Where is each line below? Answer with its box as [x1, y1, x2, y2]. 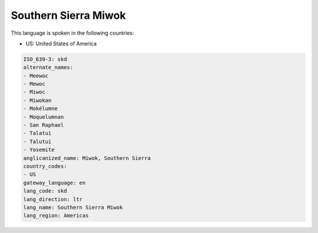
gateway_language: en [23, 179, 86, 186]
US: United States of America [25, 40, 97, 47]
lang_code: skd [23, 188, 67, 194]
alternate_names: [23, 64, 74, 71]
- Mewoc [23, 81, 45, 88]
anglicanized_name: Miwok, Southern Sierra [23, 155, 151, 161]
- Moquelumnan [23, 114, 64, 120]
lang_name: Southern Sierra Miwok [23, 204, 123, 211]
